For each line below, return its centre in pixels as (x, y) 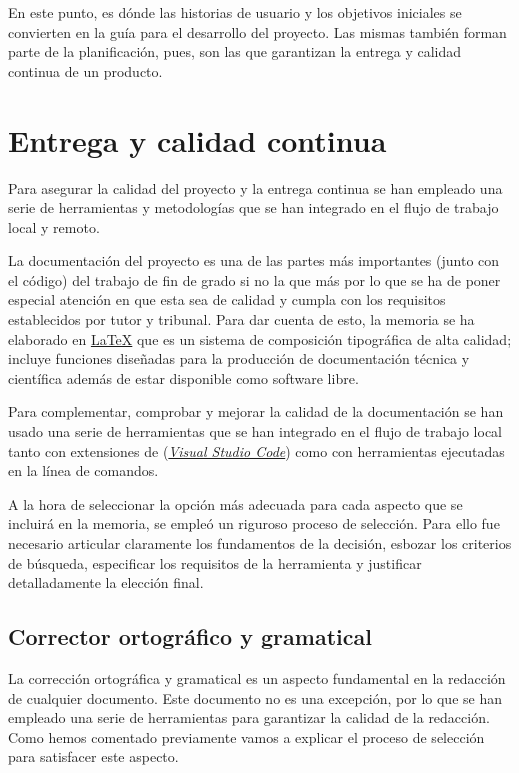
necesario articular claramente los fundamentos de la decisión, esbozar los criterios (260, 543)
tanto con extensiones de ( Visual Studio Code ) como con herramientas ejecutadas (256, 450)
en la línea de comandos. (83, 470)
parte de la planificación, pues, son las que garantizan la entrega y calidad (235, 51)
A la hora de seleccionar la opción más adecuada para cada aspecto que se (235, 503)
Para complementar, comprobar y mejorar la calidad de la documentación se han (256, 411)
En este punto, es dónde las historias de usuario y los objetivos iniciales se (235, 12)
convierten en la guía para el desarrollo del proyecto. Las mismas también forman (257, 31)
